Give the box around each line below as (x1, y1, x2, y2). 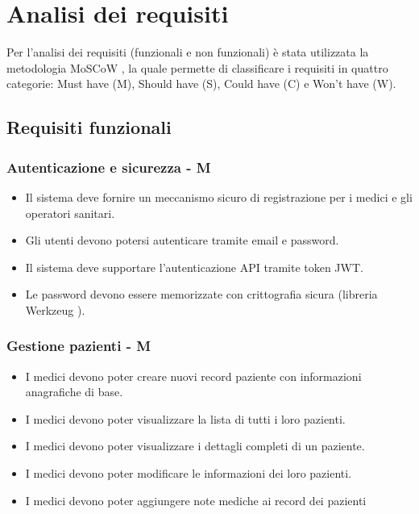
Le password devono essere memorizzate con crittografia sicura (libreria (25, 286, 378, 303)
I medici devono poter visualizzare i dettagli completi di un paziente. (25, 437, 365, 454)
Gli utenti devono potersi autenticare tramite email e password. (25, 232, 339, 249)
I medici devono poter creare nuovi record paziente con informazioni (25, 367, 362, 384)
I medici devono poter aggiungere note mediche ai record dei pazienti (25, 491, 367, 508)
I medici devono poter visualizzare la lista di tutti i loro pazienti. (25, 410, 346, 427)
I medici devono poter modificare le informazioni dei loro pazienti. (25, 465, 352, 482)
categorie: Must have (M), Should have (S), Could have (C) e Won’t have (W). (6, 75, 396, 92)
